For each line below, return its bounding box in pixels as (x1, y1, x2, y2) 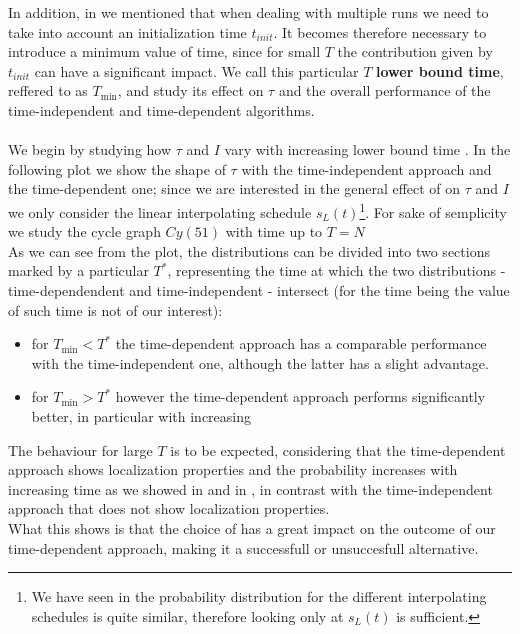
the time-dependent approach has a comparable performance (115, 333, 487, 354)
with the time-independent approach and (241, 158, 492, 179)
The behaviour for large (8, 439, 153, 460)
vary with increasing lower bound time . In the (224, 139, 511, 160)
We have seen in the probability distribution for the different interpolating (31, 586, 487, 607)
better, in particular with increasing (31, 405, 252, 426)
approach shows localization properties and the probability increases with (8, 459, 458, 480)
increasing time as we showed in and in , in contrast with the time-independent (8, 478, 493, 499)
